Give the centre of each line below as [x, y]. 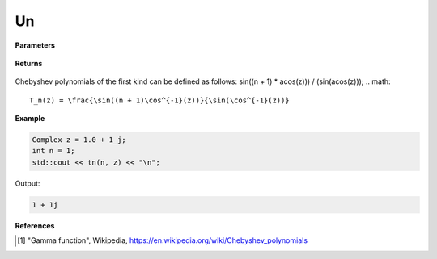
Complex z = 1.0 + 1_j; [79, 140]
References [35, 225]
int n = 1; [53, 151]
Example [30, 119]
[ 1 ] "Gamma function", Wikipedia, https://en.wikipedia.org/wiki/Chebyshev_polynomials [162, 240]
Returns [29, 63]
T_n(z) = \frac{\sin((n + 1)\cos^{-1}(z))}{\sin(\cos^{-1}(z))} [160, 100]
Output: [28, 183]
